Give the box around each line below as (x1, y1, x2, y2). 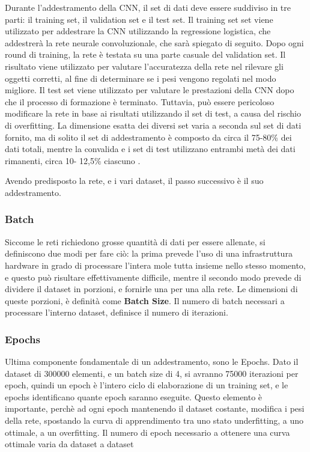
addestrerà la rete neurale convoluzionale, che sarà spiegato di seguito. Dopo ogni (5, 36, 304, 49)
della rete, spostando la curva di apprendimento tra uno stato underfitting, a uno (5, 414, 304, 427)
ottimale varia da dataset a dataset (5, 438, 134, 450)
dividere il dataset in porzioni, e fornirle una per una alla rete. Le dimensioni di (5, 282, 298, 295)
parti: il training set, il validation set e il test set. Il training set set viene (5, 13, 273, 25)
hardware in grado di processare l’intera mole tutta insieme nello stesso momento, (5, 258, 306, 271)
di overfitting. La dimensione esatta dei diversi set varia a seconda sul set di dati (5, 118, 302, 131)
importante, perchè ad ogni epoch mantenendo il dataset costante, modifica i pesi (5, 402, 305, 415)
